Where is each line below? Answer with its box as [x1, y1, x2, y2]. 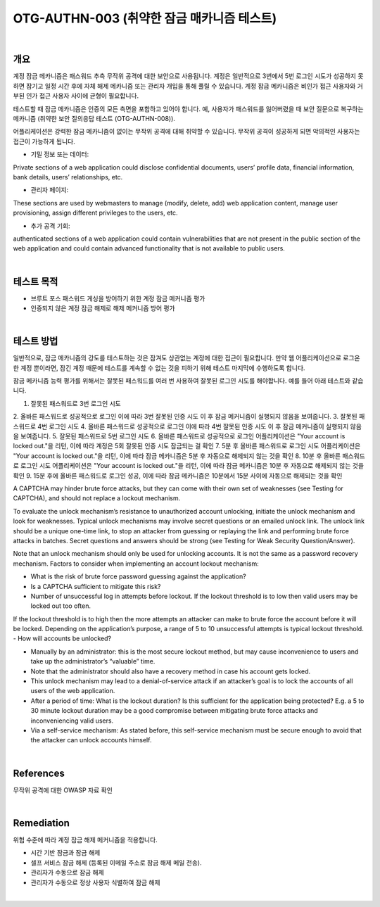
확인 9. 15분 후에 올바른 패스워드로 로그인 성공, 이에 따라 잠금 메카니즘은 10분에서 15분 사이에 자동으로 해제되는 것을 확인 [13, 471, 343, 480]
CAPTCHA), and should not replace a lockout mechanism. [13, 494, 181, 502]
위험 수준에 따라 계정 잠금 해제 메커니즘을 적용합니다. [13, 835, 158, 844]
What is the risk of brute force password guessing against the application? [30, 572, 246, 581]
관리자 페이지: [30, 186, 69, 194]
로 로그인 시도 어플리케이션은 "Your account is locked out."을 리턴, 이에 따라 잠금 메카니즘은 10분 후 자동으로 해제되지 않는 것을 [13, 462, 365, 470]
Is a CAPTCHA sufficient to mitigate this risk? [30, 582, 161, 590]
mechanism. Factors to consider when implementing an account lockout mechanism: [13, 559, 260, 568]
